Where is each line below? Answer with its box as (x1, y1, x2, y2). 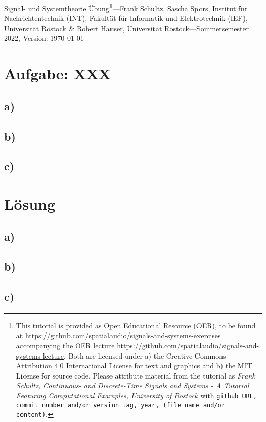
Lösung (4, 193, 56, 214)
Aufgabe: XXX (4, 63, 112, 84)
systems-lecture (16, 350, 64, 361)
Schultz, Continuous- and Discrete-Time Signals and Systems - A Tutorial (16, 380, 249, 391)
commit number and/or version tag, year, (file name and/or (16, 401, 225, 409)
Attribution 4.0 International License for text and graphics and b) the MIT (16, 360, 252, 371)
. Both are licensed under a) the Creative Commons (63, 350, 226, 361)
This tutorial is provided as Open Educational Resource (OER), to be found (16, 320, 256, 330)
